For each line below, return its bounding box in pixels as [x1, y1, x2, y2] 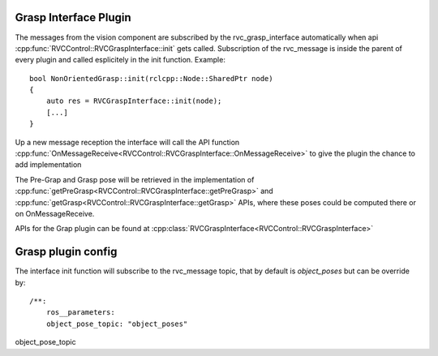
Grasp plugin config [15, 245, 118, 259]
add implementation [15, 160, 82, 169]
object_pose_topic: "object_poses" [45, 319, 188, 328]
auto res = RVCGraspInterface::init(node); [45, 97, 222, 105]
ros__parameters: [45, 308, 115, 317]
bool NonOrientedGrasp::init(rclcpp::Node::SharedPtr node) [29, 74, 273, 83]
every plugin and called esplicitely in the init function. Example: [15, 55, 226, 65]
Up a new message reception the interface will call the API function [15, 137, 240, 147]
